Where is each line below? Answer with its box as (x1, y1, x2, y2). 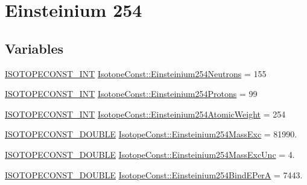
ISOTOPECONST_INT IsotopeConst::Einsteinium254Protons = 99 (5, 87, 258, 100)
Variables (5, 39, 64, 57)
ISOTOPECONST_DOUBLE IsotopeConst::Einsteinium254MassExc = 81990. (5, 128, 297, 140)
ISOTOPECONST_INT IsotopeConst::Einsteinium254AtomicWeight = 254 (5, 107, 286, 120)
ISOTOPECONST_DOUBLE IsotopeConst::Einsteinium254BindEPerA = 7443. (5, 168, 303, 181)
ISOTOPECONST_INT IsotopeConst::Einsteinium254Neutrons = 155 (5, 67, 267, 80)
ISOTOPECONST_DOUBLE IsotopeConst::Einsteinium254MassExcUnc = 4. (5, 148, 295, 160)
